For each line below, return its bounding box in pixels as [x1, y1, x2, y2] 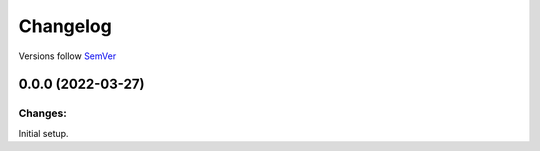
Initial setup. [18, 127, 69, 139]
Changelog [18, 15, 112, 37]
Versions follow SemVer [18, 50, 117, 62]
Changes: [18, 106, 67, 120]
